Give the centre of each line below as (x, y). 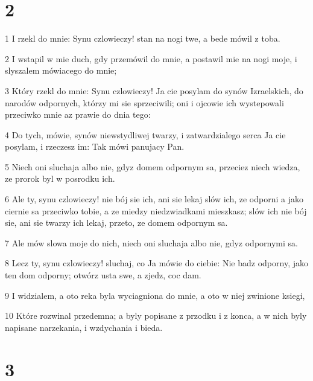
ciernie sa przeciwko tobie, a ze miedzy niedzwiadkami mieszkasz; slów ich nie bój (156, 210)
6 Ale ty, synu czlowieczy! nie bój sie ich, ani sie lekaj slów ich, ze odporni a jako (154, 199)
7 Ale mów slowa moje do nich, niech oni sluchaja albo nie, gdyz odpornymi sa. (151, 242)
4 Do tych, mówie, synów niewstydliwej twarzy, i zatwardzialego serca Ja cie (145, 134)
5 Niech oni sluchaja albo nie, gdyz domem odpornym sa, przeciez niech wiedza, (153, 166)
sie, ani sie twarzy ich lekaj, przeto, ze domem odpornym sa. (116, 223)
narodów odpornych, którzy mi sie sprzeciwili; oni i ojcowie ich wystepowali (144, 102)
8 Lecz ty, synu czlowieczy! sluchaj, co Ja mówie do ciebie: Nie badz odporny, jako (156, 263)
